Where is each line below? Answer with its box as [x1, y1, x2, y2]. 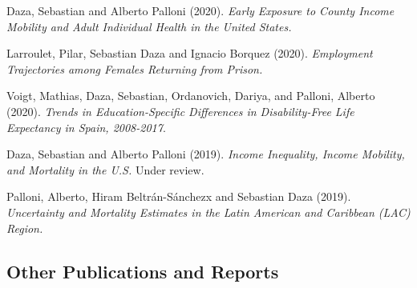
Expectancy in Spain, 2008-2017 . [6, 118, 166, 135]
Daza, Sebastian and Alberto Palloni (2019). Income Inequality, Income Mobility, [6, 146, 405, 162]
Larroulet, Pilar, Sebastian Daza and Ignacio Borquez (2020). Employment [6, 45, 373, 62]
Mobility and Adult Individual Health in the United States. [6, 18, 292, 34]
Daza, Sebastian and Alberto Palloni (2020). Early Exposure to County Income [6, 2, 395, 18]
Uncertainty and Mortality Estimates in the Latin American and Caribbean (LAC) [6, 203, 411, 220]
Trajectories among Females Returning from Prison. [6, 60, 263, 77]
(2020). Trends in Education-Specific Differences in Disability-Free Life [6, 102, 354, 119]
